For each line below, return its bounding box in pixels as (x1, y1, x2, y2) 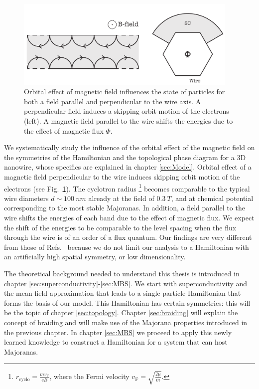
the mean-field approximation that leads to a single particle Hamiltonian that (4, 288, 241, 298)
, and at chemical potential (171, 193, 254, 203)
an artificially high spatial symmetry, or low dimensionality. (4, 251, 186, 262)
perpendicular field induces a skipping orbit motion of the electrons (24, 106, 229, 116)
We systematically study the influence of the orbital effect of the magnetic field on (4, 142, 255, 153)
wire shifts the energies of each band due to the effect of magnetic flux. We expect (4, 212, 255, 223)
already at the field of (88, 193, 154, 203)
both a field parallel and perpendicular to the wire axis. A (24, 96, 201, 106)
